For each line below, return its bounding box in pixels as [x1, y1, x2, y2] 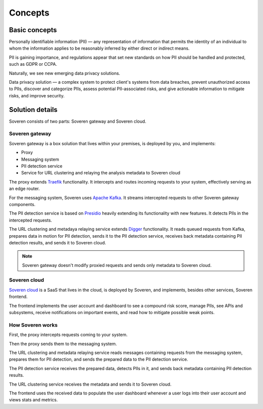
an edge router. [9, 186, 40, 192]
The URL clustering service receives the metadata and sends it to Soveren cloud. [9, 381, 171, 387]
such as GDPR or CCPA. [9, 61, 57, 67]
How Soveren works [9, 321, 58, 328]
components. [9, 201, 36, 207]
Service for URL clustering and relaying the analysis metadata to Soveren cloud [21, 170, 180, 176]
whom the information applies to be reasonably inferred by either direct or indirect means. [9, 45, 190, 51]
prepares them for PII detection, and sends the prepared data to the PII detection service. [9, 356, 188, 362]
